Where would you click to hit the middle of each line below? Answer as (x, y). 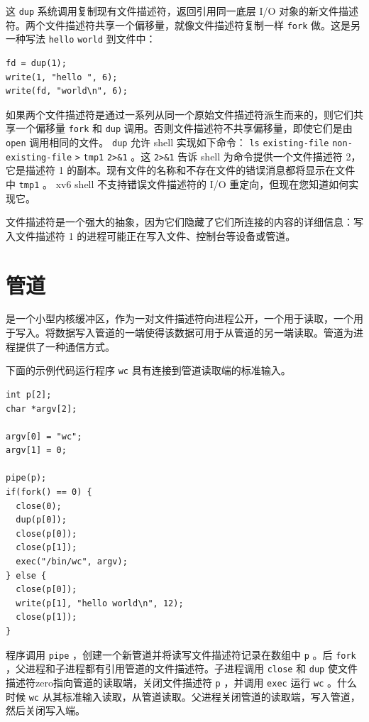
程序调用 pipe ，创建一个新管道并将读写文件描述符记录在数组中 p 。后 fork (181, 654)
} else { (26, 575)
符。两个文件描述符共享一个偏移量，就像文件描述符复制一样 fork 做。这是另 (183, 24)
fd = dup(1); (36, 63)
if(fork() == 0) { (49, 492)
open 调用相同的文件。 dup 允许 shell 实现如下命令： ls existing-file (167, 142)
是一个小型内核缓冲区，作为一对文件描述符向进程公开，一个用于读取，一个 (180, 318)
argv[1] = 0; (36, 450)
